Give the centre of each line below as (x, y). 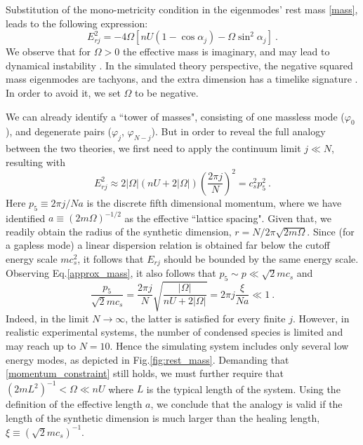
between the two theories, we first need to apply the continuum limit (153, 148)
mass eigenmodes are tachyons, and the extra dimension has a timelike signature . (182, 79)
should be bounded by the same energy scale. (261, 258)
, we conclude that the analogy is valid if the (246, 404)
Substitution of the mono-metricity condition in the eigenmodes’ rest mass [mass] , (182, 9)
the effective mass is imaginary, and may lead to (226, 52)
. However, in (321, 318)
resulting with (35, 162)
